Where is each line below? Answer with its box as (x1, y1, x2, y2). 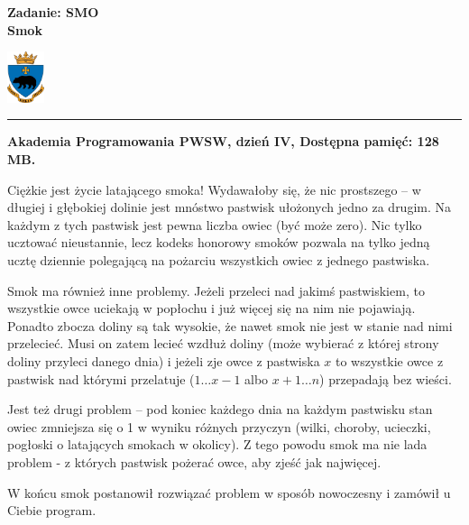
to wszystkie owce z (336, 352, 444, 370)
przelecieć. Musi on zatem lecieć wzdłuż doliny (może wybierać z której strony (7, 334, 439, 353)
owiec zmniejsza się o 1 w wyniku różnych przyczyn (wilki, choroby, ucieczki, (7, 417, 431, 436)
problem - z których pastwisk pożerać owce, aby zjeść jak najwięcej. (7, 452, 382, 471)
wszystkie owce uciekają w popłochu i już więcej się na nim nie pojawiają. (7, 299, 416, 318)
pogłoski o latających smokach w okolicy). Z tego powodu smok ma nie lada (7, 435, 428, 454)
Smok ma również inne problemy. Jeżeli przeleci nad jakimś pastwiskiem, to (7, 281, 425, 299)
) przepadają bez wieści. (319, 369, 452, 388)
